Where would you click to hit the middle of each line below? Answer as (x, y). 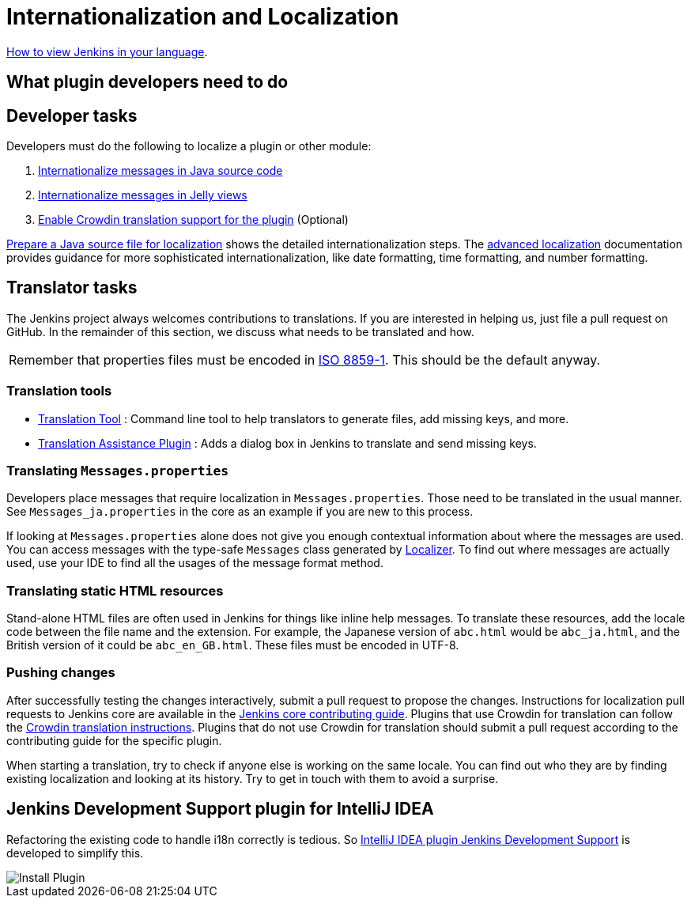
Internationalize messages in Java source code (160, 171)
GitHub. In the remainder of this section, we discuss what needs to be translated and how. (240, 331)
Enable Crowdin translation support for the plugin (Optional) (193, 220)
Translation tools (59, 391)
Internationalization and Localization (203, 17)
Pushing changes (61, 673)
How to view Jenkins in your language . (107, 51)
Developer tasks (72, 115)
